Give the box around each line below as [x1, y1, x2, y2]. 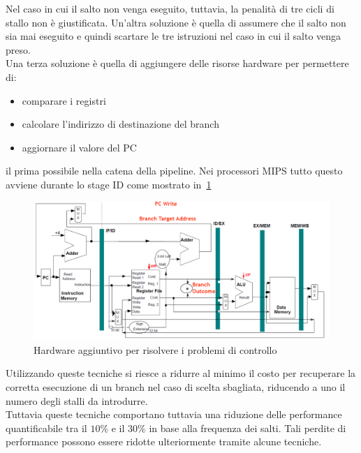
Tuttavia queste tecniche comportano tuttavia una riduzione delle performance [6, 407, 342, 422]
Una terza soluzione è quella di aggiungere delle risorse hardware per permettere [6, 56, 349, 70]
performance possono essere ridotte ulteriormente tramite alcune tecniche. [6, 434, 322, 449]
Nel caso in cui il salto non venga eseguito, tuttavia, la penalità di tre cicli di [6, 1, 334, 15]
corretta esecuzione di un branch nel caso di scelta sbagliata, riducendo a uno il [6, 380, 346, 394]
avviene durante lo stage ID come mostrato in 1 [6, 177, 212, 191]
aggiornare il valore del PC [22, 140, 137, 154]
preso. [6, 42, 31, 57]
